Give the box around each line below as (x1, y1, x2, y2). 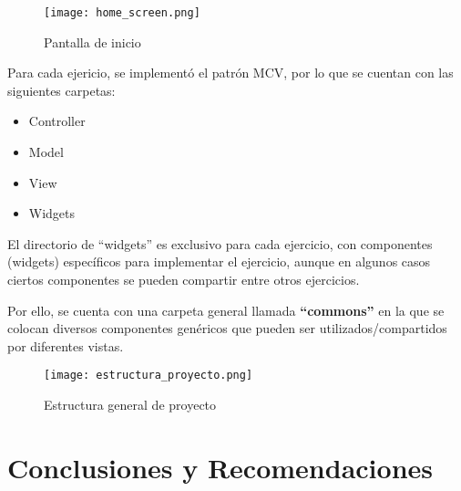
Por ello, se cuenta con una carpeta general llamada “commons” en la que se (7, 300, 445, 319)
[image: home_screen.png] (44, 6, 200, 19)
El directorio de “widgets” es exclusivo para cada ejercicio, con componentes (7, 234, 433, 253)
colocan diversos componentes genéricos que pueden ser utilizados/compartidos (7, 319, 447, 338)
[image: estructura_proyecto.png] (44, 369, 253, 382)
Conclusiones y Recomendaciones (7, 448, 433, 486)
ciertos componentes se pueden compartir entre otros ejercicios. (7, 270, 360, 288)
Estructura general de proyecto (44, 395, 217, 414)
